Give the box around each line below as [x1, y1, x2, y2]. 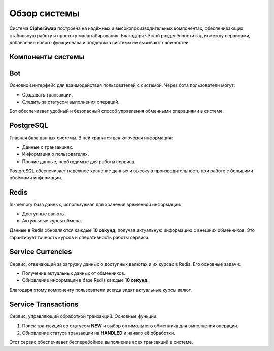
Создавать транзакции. [22, 91, 73, 98]
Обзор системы [9, 8, 80, 19]
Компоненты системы [9, 53, 85, 61]
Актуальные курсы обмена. [22, 217, 82, 224]
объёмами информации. [9, 175, 63, 181]
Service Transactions [9, 300, 79, 308]
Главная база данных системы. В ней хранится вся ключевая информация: [9, 135, 173, 141]
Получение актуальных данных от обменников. [22, 270, 125, 276]
